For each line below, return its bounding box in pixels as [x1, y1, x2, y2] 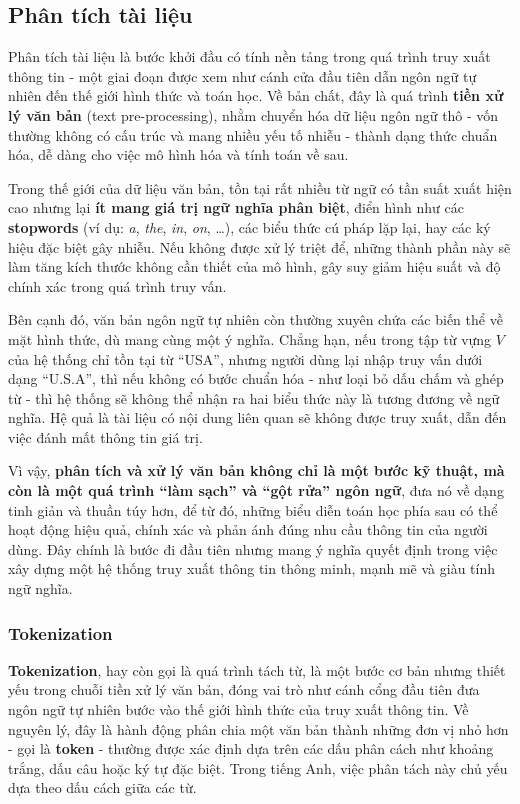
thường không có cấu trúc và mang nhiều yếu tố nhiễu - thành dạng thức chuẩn [8, 124, 498, 145]
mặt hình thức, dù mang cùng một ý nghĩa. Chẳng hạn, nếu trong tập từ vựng [8, 328, 492, 349]
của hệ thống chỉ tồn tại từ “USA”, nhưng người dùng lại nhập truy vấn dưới [8, 348, 483, 369]
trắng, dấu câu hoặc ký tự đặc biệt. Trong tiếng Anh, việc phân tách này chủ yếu [8, 757, 508, 778]
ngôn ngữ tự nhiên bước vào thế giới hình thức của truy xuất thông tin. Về [8, 699, 469, 720]
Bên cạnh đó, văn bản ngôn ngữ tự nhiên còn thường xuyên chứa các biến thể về [8, 309, 503, 330]
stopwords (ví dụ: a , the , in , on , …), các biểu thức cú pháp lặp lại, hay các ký [8, 216, 491, 237]
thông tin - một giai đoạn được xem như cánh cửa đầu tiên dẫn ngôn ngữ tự [8, 65, 477, 86]
